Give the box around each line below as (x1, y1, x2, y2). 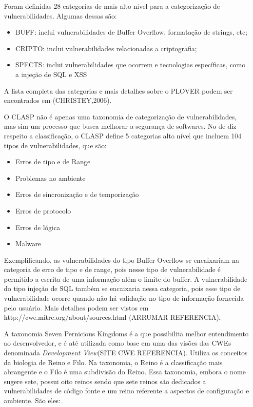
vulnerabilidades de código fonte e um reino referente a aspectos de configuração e (4, 386, 249, 396)
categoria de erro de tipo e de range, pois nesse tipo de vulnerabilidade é (4, 264, 221, 274)
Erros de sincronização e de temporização (15, 189, 139, 199)
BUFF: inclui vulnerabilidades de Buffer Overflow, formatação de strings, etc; (15, 27, 248, 37)
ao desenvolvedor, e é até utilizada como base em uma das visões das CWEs (4, 338, 231, 348)
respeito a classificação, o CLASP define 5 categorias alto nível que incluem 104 (4, 130, 242, 140)
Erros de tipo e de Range (15, 156, 91, 167)
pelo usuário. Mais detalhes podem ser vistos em (4, 302, 149, 312)
